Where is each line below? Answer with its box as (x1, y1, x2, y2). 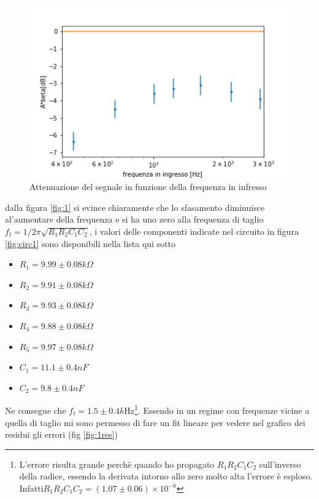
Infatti (19, 482, 44, 494)
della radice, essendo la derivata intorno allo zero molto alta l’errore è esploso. (19, 470, 313, 482)
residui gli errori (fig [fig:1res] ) (5, 428, 118, 441)
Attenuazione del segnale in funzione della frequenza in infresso (29, 180, 267, 193)
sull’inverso (259, 457, 301, 470)
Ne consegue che (5, 404, 66, 417)
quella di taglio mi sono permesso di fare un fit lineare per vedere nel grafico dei (5, 416, 306, 429)
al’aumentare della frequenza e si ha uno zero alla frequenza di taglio (5, 213, 264, 226)
